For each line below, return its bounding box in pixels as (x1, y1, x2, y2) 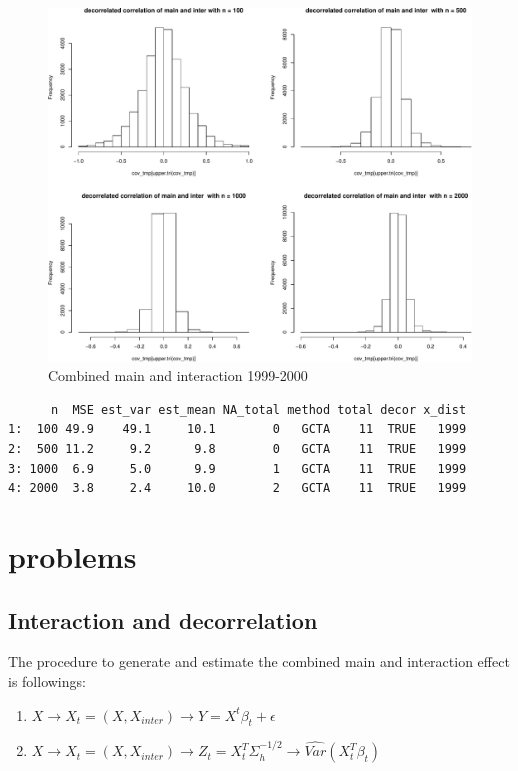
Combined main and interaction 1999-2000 (48, 365, 308, 386)
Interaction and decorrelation (8, 604, 318, 635)
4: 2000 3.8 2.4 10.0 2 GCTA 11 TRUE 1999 (8, 481, 467, 496)
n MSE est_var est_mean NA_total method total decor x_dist (50, 402, 467, 417)
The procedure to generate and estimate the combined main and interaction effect (8, 651, 510, 672)
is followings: (8, 670, 86, 691)
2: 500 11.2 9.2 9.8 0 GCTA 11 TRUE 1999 (8, 441, 467, 456)
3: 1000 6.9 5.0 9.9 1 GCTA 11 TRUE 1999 (8, 461, 467, 476)
